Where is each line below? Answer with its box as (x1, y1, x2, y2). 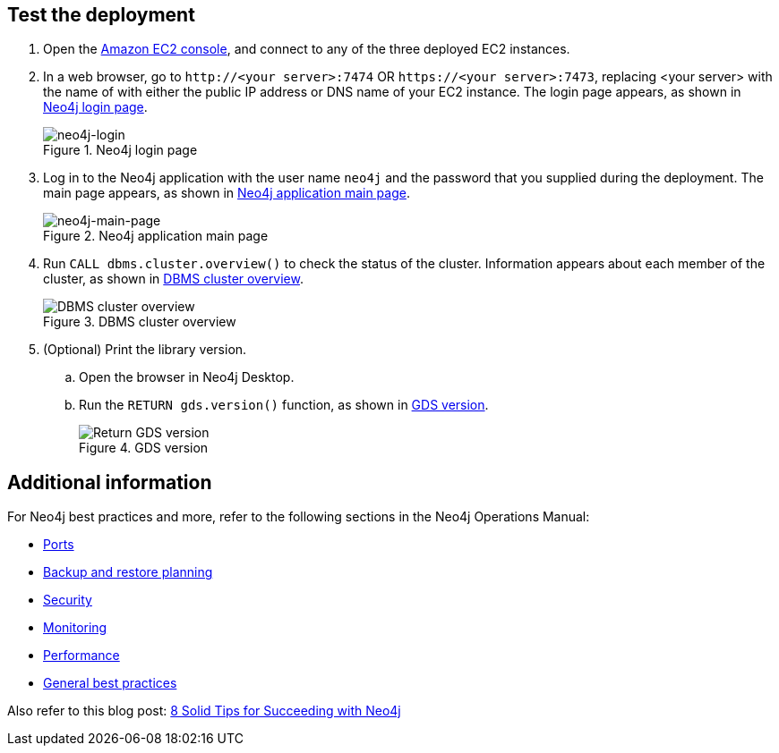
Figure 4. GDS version (79, 440, 209, 456)
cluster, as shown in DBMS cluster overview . (43, 271, 304, 287)
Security (43, 592, 92, 608)
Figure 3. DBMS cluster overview (43, 314, 236, 330)
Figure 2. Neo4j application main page (43, 228, 269, 244)
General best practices (43, 675, 177, 691)
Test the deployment (7, 4, 195, 26)
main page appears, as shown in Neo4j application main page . (43, 185, 410, 201)
